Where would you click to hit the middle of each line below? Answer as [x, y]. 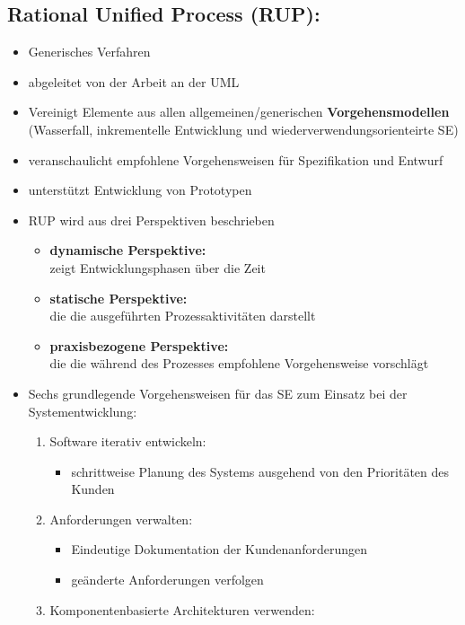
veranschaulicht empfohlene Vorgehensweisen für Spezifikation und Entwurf [236, 159]
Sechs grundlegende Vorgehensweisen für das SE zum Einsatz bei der [218, 393]
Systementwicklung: [83, 411]
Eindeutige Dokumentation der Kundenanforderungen [219, 549]
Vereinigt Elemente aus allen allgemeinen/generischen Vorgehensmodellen [239, 112]
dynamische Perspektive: [128, 250]
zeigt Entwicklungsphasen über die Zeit [158, 267]
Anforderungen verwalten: [121, 519]
